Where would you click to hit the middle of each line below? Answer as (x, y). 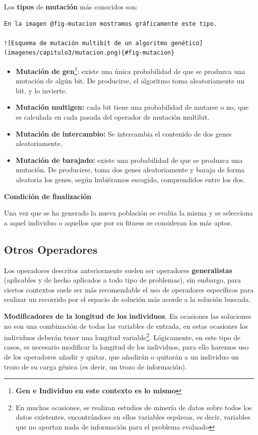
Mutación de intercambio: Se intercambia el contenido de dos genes (124, 133)
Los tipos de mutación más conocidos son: (71, 6)
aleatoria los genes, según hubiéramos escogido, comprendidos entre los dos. (130, 179)
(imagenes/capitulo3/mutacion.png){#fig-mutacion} (89, 53)
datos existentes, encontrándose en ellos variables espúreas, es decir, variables (133, 417)
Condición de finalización (48, 196)
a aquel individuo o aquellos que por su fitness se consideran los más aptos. (118, 222)
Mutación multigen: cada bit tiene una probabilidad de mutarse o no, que (132, 107)
